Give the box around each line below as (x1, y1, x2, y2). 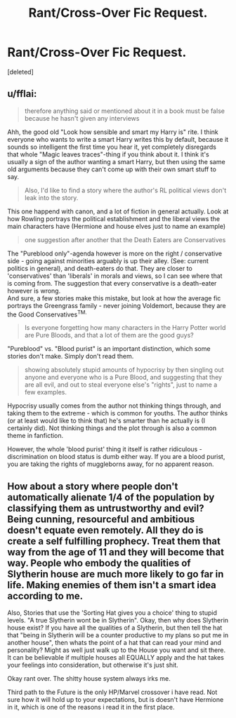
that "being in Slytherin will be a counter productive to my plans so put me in (7, 631, 229, 639)
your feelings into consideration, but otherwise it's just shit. (7, 661, 179, 670)
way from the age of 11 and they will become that (7, 546, 225, 558)
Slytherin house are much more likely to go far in (7, 568, 224, 580)
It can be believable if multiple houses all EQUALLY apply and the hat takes (7, 653, 225, 662)
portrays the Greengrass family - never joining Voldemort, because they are (7, 301, 226, 310)
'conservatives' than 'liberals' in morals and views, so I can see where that (7, 272, 223, 280)
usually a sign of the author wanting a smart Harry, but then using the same (7, 157, 226, 166)
